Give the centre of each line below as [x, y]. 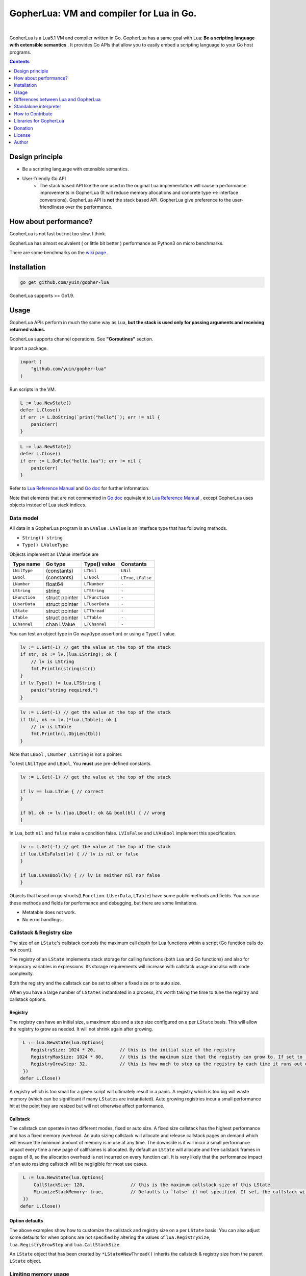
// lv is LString [53, 661]
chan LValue [61, 624]
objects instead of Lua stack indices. [48, 505]
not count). [21, 950]
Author [21, 142]
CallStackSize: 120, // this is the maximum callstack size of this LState [152, 1185]
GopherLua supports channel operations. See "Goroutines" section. [81, 339]
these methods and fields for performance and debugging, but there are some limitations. [104, 903]
